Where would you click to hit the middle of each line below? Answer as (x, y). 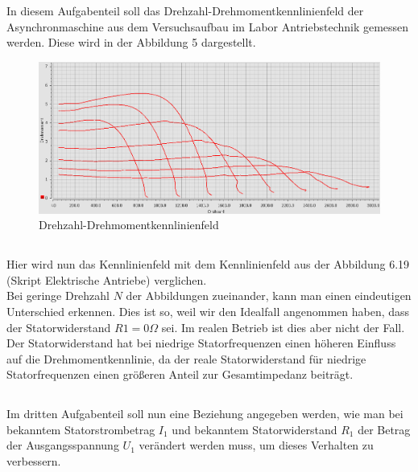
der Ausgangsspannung (63, 445)
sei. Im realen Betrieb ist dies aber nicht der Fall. (283, 327)
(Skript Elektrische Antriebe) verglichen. (107, 279)
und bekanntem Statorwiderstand (255, 429)
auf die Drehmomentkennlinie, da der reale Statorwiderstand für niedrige (186, 358)
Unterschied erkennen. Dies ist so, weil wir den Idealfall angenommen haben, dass (208, 311)
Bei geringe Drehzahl (58, 296)
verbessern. (34, 461)
